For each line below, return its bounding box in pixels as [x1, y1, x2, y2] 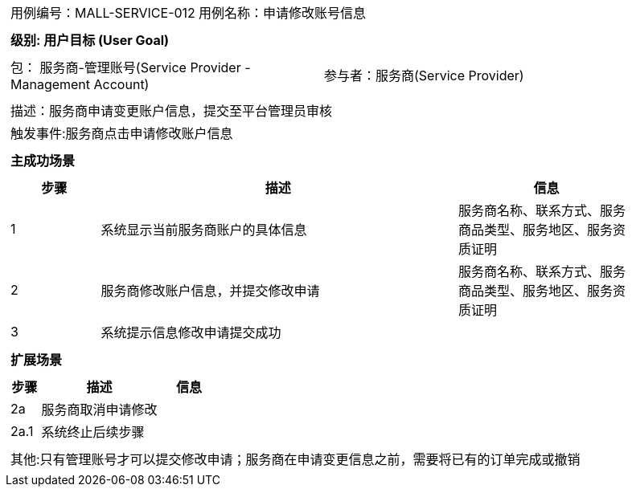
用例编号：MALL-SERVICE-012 [10, 5, 195, 21]
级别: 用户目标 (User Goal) [10, 32, 170, 48]
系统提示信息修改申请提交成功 [101, 324, 281, 340]
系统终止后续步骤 [41, 424, 145, 440]
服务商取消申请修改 [41, 401, 158, 418]
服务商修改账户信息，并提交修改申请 [101, 283, 320, 299]
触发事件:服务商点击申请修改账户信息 [10, 125, 233, 141]
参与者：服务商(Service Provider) [324, 67, 524, 84]
